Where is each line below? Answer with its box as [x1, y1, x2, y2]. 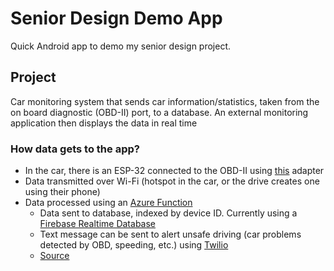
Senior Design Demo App [10, 7, 223, 30]
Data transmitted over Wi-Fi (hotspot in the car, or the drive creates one [24, 175, 320, 187]
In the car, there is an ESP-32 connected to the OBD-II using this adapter [24, 165, 325, 177]
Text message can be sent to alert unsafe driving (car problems [39, 228, 302, 241]
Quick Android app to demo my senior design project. [10, 40, 232, 52]
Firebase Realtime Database [39, 218, 156, 230]
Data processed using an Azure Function [24, 197, 193, 209]
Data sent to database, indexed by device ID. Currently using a [39, 207, 298, 219]
